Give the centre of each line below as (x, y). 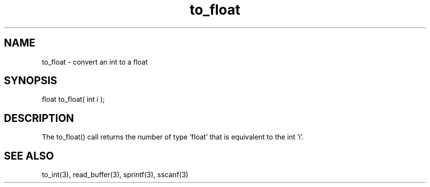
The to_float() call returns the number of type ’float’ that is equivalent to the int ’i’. (173, 137)
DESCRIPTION (39, 118)
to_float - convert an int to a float (95, 62)
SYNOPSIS (31, 81)
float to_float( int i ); (73, 99)
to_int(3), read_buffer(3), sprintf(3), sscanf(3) (115, 175)
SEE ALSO (29, 156)
